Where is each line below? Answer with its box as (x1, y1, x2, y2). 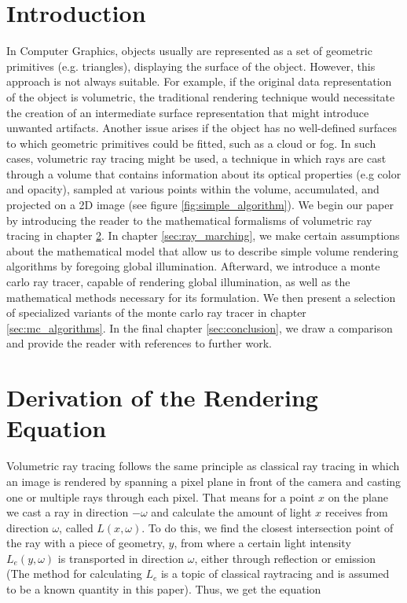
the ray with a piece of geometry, (6, 535, 165, 551)
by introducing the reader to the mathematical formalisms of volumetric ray (6, 211, 372, 228)
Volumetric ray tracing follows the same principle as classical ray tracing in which (6, 458, 400, 474)
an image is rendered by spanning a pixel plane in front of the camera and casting (6, 472, 401, 489)
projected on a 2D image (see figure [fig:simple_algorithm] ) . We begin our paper (6, 197, 394, 213)
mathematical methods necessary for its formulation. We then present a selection (6, 289, 396, 305)
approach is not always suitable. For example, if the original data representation (6, 73, 392, 90)
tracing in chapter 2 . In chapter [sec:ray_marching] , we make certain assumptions (6, 227, 400, 244)
